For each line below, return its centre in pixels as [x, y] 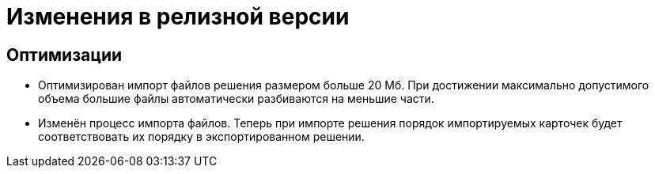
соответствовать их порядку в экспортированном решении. [201, 137]
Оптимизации [64, 55]
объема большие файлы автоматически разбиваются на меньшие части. [236, 99]
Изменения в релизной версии [178, 17]
